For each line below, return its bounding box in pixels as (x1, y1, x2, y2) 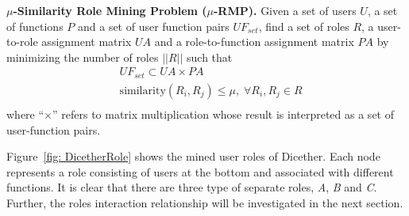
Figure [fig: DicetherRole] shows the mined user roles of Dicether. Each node (6, 148, 380, 165)
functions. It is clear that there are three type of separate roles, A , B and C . (6, 179, 377, 195)
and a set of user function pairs (77, 17, 230, 34)
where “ (6, 105, 44, 122)
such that (187, 48, 233, 65)
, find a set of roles (258, 17, 349, 34)
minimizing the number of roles (6, 48, 159, 65)
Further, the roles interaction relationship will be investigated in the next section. (6, 194, 403, 210)
